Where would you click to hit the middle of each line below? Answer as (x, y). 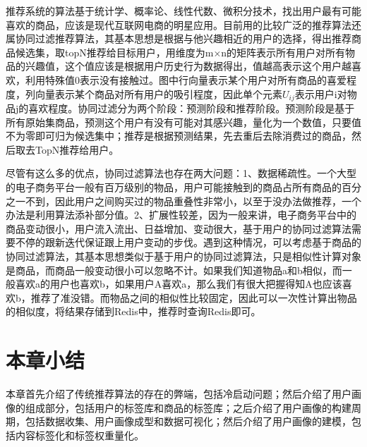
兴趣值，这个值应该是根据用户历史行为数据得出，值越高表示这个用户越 (188, 66)
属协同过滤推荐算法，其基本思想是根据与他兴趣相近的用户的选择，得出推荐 (179, 38)
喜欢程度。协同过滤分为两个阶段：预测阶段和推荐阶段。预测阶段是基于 (192, 108)
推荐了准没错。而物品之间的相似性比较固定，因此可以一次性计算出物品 (194, 297)
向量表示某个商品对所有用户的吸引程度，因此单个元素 (158, 93)
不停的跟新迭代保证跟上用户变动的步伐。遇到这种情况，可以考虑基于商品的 (188, 242)
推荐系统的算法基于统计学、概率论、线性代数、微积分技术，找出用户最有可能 (183, 11)
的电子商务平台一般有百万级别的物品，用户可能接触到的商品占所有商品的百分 (183, 186)
